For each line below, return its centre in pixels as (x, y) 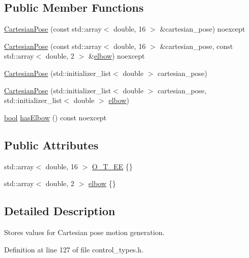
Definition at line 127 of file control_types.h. (74, 249)
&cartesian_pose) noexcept (202, 29)
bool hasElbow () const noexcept (56, 117)
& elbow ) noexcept (117, 56)
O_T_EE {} (112, 166)
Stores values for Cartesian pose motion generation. (85, 232)
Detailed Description (60, 211)
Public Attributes (51, 145)
